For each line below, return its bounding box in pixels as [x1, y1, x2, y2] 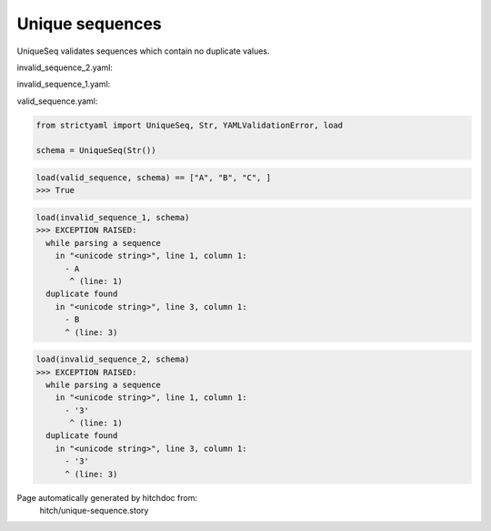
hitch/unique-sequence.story [39, 505, 149, 516]
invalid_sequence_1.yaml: [16, 78, 111, 90]
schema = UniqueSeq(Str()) [35, 146, 156, 156]
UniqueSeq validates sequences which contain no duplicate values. [16, 46, 270, 56]
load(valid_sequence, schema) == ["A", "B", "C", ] [35, 173, 272, 183]
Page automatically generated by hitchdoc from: [16, 492, 197, 503]
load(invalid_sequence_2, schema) [35, 354, 190, 364]
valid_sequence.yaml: [16, 96, 98, 107]
